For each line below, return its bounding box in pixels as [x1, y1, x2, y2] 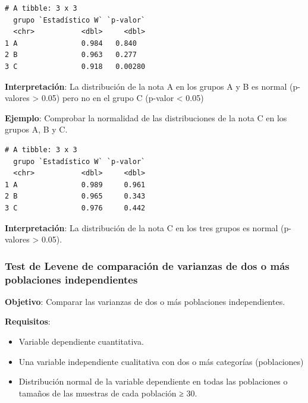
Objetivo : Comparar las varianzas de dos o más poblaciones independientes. [5, 295, 285, 307]
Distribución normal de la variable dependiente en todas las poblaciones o [18, 375, 288, 388]
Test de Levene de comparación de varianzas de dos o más [5, 258, 290, 273]
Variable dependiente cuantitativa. [18, 335, 144, 348]
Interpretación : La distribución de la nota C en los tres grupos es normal [5, 221, 278, 234]
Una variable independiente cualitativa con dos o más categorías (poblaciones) [18, 355, 304, 367]
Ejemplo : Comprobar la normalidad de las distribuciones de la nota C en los [5, 111, 287, 124]
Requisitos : [5, 315, 51, 328]
